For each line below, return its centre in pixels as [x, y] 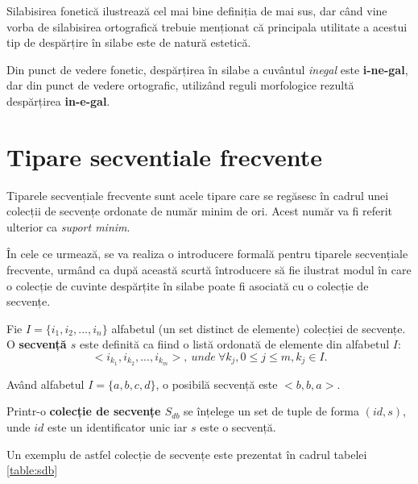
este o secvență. [238, 427]
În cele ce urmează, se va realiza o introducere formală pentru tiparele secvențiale [207, 254]
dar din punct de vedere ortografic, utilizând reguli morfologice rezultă [180, 85]
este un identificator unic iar [118, 427]
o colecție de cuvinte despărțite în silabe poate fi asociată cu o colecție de [188, 285]
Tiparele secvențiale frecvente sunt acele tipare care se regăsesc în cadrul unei [198, 195]
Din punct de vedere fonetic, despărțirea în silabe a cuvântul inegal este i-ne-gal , [207, 69]
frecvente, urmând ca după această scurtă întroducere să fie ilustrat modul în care [209, 270]
